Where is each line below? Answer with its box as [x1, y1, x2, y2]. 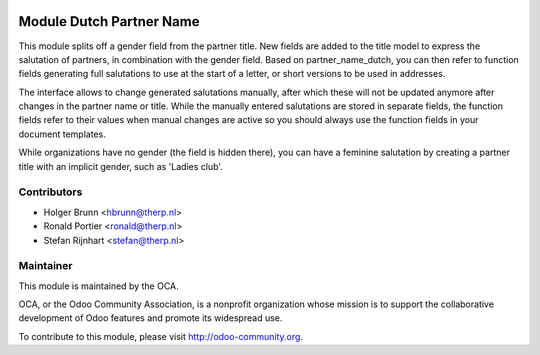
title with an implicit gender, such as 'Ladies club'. [18, 160, 224, 172]
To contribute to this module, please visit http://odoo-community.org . [18, 330, 304, 342]
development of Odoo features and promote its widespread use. [18, 312, 283, 324]
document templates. [18, 128, 107, 140]
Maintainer [18, 259, 73, 273]
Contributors [18, 185, 83, 199]
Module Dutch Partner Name [18, 13, 200, 30]
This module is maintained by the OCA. [18, 280, 179, 292]
